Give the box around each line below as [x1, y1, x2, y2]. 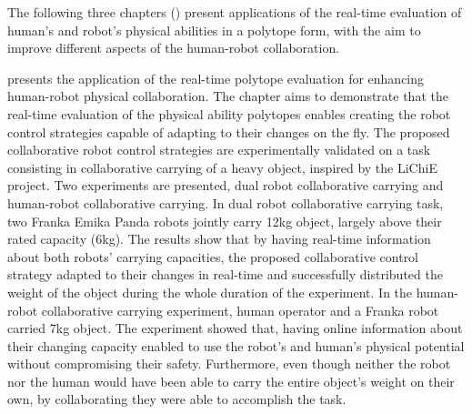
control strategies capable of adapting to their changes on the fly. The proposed [7, 122, 450, 141]
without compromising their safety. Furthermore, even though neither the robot [7, 354, 451, 373]
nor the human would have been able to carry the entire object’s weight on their [7, 371, 455, 390]
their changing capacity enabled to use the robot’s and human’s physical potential [7, 336, 465, 355]
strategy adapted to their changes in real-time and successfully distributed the [7, 265, 443, 284]
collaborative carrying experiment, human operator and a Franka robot [41, 300, 439, 319]
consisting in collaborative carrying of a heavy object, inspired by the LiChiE [7, 157, 437, 177]
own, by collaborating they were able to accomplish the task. [7, 389, 346, 409]
